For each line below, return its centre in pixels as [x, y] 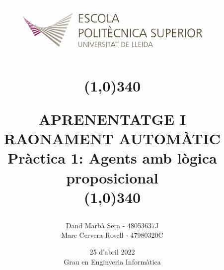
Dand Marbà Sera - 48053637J [112, 225]
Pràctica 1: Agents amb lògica [112, 158]
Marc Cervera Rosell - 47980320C [112, 235]
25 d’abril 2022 [112, 252]
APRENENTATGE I [112, 119]
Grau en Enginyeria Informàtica [112, 261]
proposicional [112, 177]
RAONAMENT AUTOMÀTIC [112, 138]
